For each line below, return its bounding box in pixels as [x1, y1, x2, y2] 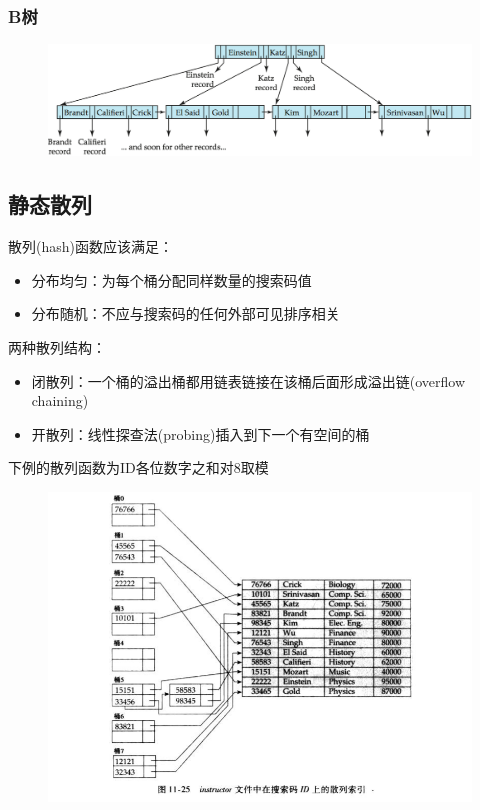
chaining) [31, 390, 89, 411]
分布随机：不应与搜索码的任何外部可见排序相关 [31, 303, 340, 324]
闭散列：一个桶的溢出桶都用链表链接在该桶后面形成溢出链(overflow [31, 370, 466, 391]
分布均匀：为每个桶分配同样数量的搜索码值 [31, 269, 312, 290]
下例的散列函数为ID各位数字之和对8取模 [8, 457, 269, 478]
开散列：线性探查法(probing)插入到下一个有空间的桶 [31, 423, 370, 444]
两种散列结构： [8, 337, 106, 357]
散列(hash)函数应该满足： [8, 236, 173, 257]
